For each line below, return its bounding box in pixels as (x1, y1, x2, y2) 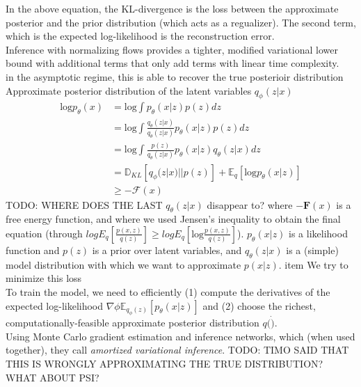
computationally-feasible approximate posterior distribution (6, 315, 259, 330)
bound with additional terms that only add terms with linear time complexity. (6, 56, 339, 70)
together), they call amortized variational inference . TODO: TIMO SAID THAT (6, 342, 349, 357)
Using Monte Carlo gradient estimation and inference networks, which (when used (6, 329, 355, 343)
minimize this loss (6, 271, 82, 285)
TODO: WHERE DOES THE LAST (6, 197, 163, 212)
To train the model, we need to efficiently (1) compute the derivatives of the (6, 284, 330, 299)
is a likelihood (289, 226, 348, 240)
